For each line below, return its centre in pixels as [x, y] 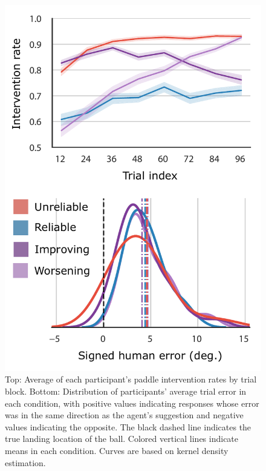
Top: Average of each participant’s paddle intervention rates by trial [131, 379]
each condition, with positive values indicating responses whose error [132, 403]
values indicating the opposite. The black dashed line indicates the [128, 426]
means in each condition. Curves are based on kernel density [117, 451]
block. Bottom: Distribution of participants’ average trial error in [126, 391]
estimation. [25, 462]
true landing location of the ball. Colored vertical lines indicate [122, 439]
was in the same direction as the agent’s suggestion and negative [124, 415]
